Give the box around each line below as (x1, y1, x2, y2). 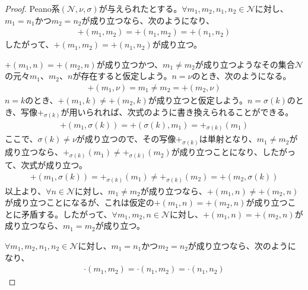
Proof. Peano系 (5, 2, 60, 14)
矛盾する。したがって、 (21, 207, 112, 220)
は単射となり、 (199, 133, 257, 145)
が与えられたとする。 (99, 2, 182, 14)
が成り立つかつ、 (96, 58, 163, 70)
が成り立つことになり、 (171, 146, 263, 158)
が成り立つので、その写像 (76, 133, 176, 145)
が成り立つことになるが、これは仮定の (5, 196, 154, 209)
